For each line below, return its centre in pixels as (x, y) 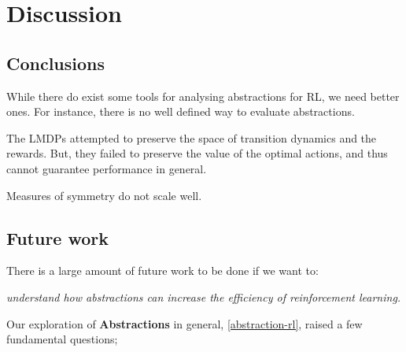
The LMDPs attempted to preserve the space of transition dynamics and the (192, 137)
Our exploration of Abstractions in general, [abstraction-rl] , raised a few (185, 323)
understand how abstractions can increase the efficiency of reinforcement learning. (204, 296)
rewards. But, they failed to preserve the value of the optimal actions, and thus (197, 153)
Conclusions (56, 63)
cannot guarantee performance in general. (107, 168)
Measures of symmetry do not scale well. (104, 195)
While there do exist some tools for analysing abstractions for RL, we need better (203, 96)
